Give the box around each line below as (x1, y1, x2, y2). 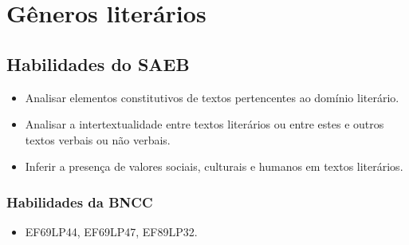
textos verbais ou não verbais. (25, 131, 171, 148)
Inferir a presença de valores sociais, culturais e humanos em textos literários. (25, 158, 403, 175)
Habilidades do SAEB (6, 51, 190, 76)
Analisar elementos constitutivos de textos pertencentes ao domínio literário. (25, 89, 399, 105)
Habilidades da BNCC (6, 192, 153, 211)
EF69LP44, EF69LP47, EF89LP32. (25, 223, 198, 240)
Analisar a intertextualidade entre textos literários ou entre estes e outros (25, 116, 384, 132)
